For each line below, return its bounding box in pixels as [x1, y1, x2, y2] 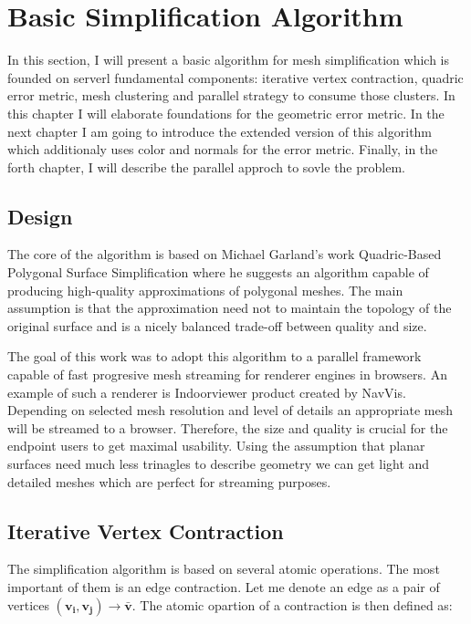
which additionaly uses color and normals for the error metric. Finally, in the [7, 140, 438, 159]
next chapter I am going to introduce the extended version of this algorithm [7, 121, 433, 140]
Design [7, 202, 73, 230]
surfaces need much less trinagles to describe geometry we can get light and [7, 454, 430, 473]
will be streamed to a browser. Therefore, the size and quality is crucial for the [7, 418, 448, 437]
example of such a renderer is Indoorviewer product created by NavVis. [7, 382, 406, 401]
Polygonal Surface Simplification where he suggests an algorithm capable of [7, 263, 429, 282]
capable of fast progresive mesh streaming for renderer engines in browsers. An [7, 365, 447, 384]
